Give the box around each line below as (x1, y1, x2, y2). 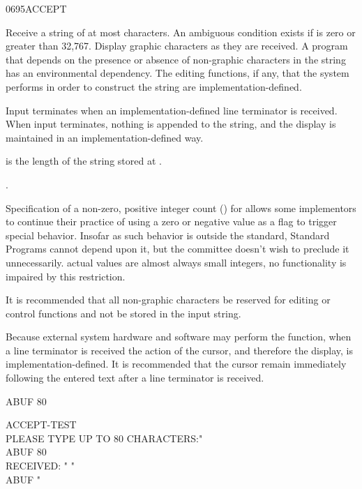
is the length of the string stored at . (6, 153, 162, 168)
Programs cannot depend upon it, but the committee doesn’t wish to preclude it (6, 241, 349, 256)
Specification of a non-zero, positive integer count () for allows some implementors (6, 200, 356, 215)
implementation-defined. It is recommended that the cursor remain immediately (6, 356, 347, 371)
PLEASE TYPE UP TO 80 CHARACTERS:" (6, 430, 203, 445)
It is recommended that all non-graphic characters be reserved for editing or (6, 292, 331, 307)
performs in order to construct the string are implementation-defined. (6, 79, 302, 93)
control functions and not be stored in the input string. (6, 306, 241, 320)
